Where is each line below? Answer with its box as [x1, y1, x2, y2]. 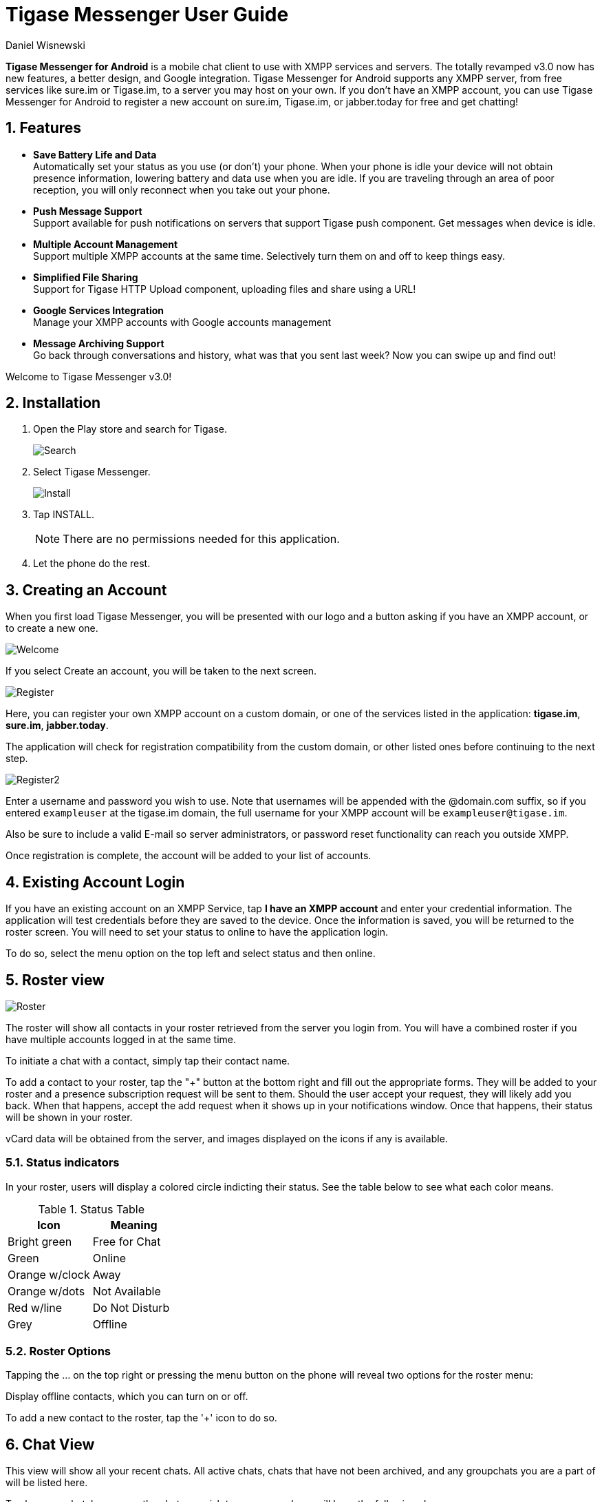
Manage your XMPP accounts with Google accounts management [33, 316, 332, 328]
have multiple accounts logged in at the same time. [6, 1033, 236, 1045]
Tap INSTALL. [33, 508, 94, 521]
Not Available [92, 1284, 161, 1298]
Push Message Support [33, 205, 142, 217]
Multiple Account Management [33, 238, 178, 250]
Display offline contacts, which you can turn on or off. [6, 1390, 248, 1403]
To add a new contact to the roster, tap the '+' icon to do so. [6, 1412, 277, 1424]
